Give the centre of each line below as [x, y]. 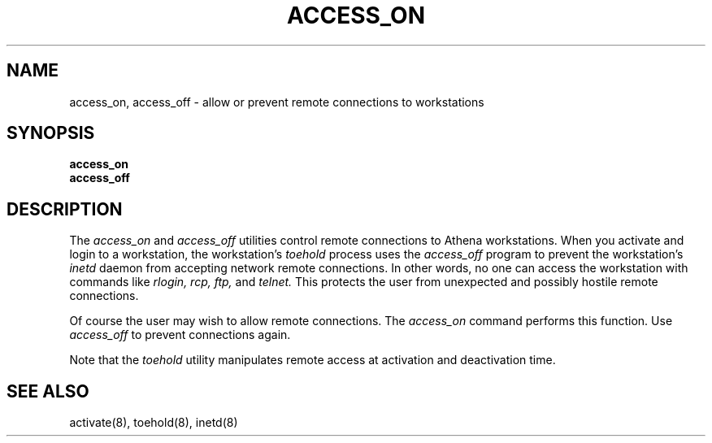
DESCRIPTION [65, 209]
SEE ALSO [48, 391]
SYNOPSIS [51, 133]
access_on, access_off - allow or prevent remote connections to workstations [277, 102]
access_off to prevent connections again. [180, 335]
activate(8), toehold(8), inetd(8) [154, 423]
